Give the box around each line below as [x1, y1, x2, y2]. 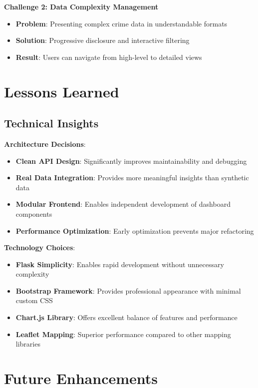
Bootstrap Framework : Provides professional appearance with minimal [15, 285, 241, 296]
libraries [15, 339, 40, 349]
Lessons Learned [4, 81, 119, 101]
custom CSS [15, 295, 53, 306]
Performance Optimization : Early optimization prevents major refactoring [15, 225, 254, 236]
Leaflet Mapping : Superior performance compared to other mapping [15, 329, 231, 339]
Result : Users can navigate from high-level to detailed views [15, 51, 202, 62]
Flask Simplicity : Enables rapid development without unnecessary [15, 259, 224, 269]
